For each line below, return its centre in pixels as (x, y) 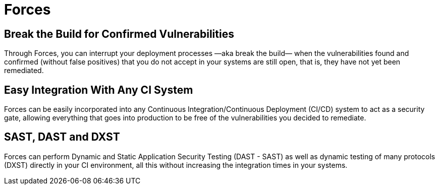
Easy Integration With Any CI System (99, 90)
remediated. (24, 71)
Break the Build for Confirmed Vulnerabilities (119, 34)
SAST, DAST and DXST (62, 137)
